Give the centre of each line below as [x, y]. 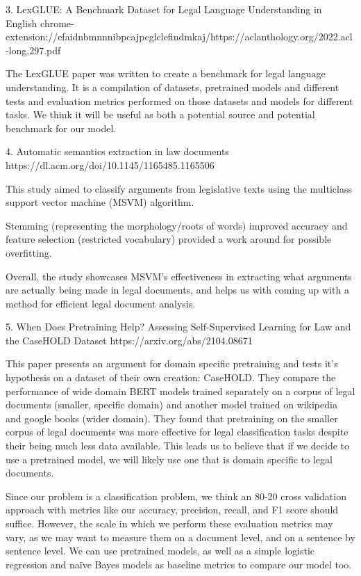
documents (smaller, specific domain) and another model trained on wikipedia [171, 405]
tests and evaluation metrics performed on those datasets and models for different [179, 101]
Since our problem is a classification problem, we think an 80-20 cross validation [176, 496]
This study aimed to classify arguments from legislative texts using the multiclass [179, 188]
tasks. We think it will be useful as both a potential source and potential [160, 114]
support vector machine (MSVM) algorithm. [100, 202]
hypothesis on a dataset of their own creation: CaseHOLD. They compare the [171, 377]
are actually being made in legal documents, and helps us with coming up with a [177, 290]
